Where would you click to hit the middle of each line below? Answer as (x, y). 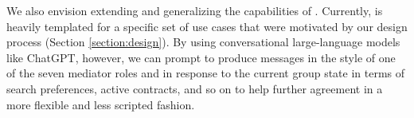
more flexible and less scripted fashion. (101, 104)
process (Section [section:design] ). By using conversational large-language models (203, 42)
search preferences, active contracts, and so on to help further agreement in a (195, 88)
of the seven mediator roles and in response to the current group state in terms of (206, 73)
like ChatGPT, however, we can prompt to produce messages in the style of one (201, 57)
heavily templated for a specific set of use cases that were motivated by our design (207, 26)
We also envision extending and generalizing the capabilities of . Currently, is (195, 10)
